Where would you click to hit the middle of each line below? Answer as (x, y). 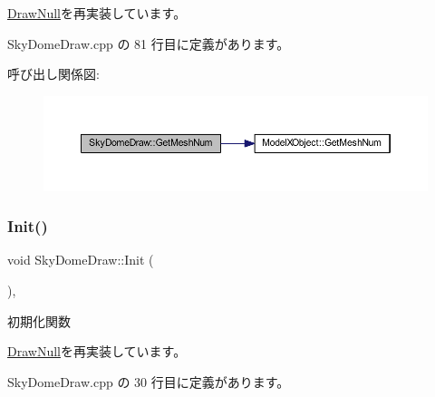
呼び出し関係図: (53, 74)
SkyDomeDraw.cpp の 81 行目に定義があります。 (149, 43)
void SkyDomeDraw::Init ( (81, 260)
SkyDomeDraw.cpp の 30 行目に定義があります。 (149, 381)
